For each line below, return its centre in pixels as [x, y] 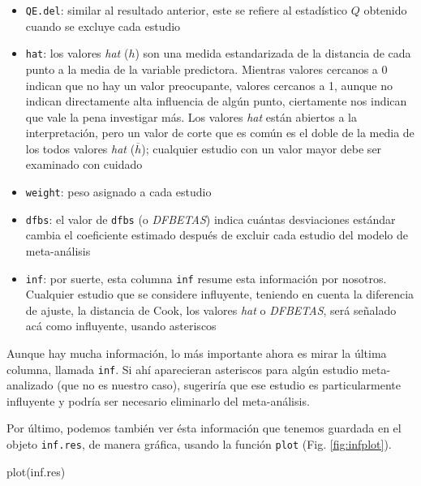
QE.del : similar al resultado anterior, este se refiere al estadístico [187, 10]
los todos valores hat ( [80, 148]
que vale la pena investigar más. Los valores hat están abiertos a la [191, 116]
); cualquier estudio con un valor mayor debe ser [262, 148]
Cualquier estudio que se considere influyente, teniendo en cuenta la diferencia [220, 294]
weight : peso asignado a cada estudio [118, 192]
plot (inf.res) [36, 471]
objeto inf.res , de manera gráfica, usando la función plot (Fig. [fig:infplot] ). [199, 444]
